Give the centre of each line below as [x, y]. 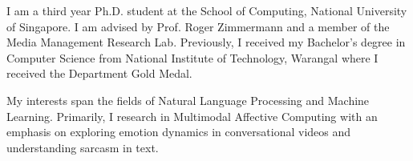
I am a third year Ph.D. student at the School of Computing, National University [207, 10]
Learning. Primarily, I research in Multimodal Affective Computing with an [192, 116]
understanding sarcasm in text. [83, 147]
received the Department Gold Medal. [99, 73]
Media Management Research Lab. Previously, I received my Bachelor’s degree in [206, 42]
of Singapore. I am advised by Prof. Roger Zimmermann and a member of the [198, 26]
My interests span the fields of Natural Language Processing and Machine [188, 100]
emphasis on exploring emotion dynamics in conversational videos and [179, 132]
